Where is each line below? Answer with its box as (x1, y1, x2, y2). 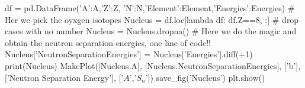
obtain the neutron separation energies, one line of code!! (5, 36, 211, 48)
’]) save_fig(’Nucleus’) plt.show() (145, 71, 265, 83)
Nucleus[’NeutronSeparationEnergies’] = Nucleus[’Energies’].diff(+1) (5, 48, 253, 60)
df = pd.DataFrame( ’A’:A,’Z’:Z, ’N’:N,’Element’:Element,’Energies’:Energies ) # (5, 2, 295, 14)
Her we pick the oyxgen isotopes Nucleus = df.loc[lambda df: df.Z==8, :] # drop (5, 13, 299, 25)
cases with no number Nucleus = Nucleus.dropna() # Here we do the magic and (5, 25, 297, 37)
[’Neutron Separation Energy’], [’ (5, 71, 124, 83)
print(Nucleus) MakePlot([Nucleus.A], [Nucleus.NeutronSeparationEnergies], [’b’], (5, 59, 301, 71)
